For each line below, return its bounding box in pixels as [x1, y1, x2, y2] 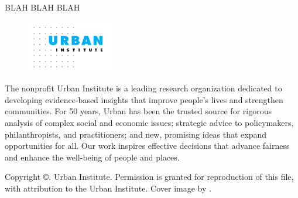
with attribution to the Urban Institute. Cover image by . [5, 182, 211, 194]
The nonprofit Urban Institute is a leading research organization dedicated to [5, 82, 282, 94]
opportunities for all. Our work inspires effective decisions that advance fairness [5, 139, 290, 152]
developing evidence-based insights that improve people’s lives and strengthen [5, 93, 283, 105]
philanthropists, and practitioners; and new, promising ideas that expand [5, 128, 267, 140]
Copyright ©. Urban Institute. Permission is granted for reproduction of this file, [5, 170, 294, 183]
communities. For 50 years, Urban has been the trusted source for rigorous [5, 105, 272, 117]
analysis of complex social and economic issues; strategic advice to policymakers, [5, 117, 294, 129]
